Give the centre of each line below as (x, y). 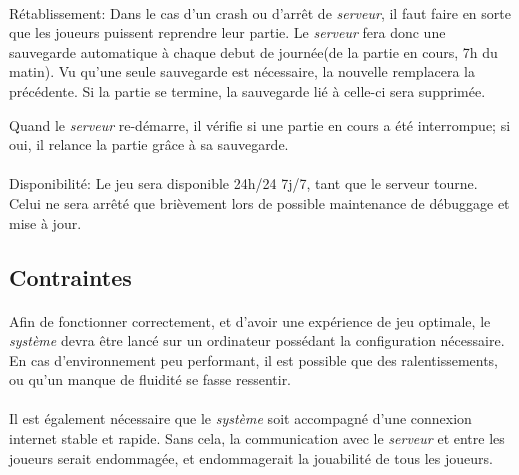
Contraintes (70, 276)
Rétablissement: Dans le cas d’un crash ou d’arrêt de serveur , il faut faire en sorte (260, 12)
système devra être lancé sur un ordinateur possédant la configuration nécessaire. (257, 340)
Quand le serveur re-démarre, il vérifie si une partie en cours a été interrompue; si (260, 124)
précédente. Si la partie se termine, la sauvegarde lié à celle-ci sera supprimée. (247, 90)
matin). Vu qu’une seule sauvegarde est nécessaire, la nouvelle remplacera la (242, 71)
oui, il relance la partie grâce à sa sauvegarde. (149, 144)
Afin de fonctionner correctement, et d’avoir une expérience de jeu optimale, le (250, 320)
